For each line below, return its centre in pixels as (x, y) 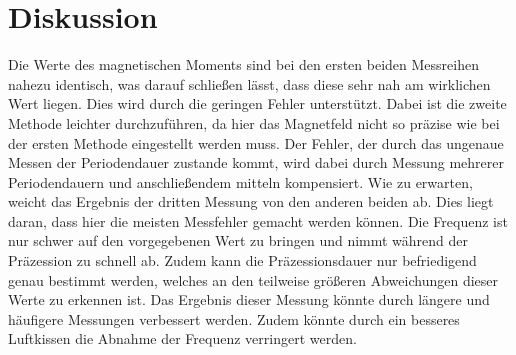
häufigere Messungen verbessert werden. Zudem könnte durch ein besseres (234, 318)
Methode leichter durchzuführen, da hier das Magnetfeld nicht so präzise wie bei (254, 122)
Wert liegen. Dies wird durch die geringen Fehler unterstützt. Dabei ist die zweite (257, 103)
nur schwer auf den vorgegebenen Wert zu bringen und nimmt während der (238, 240)
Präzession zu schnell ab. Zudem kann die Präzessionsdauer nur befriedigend (242, 260)
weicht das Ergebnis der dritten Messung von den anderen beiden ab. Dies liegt (251, 201)
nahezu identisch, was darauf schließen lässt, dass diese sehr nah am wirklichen (249, 83)
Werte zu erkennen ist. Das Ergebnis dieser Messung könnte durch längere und (249, 299)
